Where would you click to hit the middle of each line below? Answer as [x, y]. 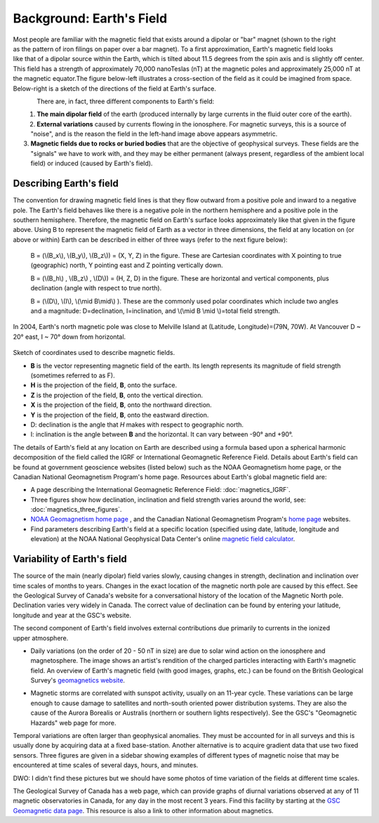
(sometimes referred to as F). [73, 375]
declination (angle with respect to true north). [96, 288]
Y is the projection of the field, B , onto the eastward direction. [120, 415]
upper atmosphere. [41, 638]
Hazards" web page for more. [73, 722]
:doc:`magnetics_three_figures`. [76, 510]
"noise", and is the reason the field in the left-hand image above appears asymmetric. [154, 134]
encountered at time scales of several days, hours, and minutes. [106, 765]
